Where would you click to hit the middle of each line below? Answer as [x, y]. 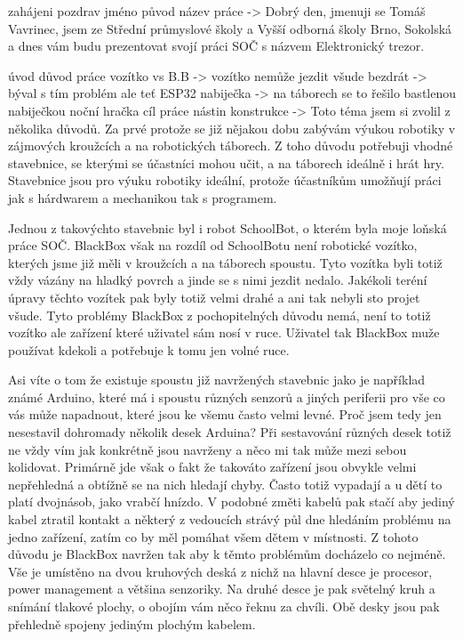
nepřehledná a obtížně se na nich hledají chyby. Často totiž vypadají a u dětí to [225, 484]
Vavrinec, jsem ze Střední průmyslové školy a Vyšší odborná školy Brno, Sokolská [230, 28]
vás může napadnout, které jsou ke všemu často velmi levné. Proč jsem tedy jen [225, 414]
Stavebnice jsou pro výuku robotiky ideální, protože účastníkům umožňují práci [225, 180]
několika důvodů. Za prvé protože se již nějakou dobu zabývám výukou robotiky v [232, 128]
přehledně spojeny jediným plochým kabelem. [132, 623]
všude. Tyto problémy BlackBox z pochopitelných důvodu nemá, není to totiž [220, 315]
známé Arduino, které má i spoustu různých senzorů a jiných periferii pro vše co [227, 396]
